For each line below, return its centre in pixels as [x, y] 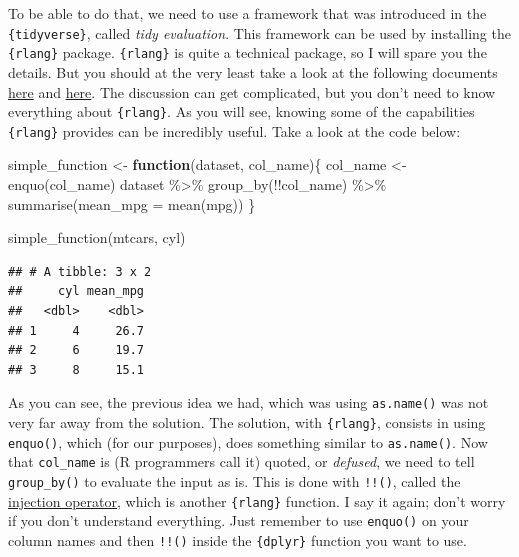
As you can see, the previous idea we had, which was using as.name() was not [248, 402]
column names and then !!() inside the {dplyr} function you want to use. [237, 539]
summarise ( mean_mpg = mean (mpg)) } [132, 203]
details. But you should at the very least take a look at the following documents [253, 71]
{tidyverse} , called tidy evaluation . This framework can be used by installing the [259, 32]
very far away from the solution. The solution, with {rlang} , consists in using [247, 422]
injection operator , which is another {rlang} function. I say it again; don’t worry [257, 500]
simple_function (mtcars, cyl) [97, 237]
